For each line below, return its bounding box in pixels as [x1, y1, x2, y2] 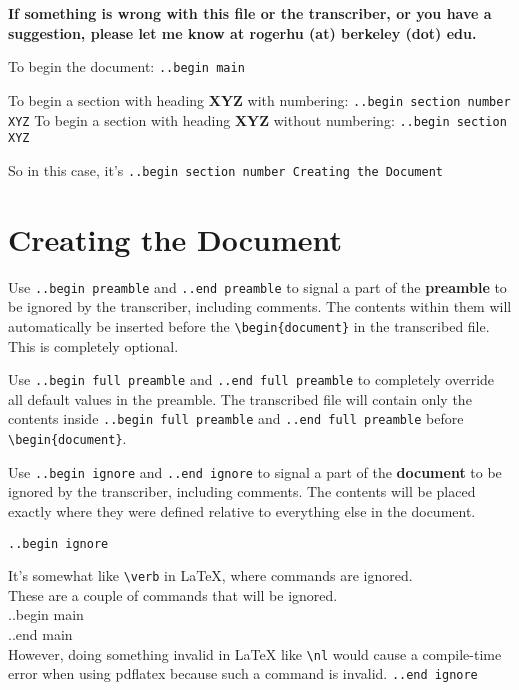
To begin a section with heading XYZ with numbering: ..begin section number [8, 89, 511, 110]
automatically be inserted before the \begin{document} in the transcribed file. [8, 315, 490, 336]
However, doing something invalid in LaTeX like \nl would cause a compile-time [8, 643, 502, 664]
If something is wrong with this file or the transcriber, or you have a [8, 3, 492, 23]
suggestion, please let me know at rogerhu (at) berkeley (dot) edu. [8, 22, 477, 43]
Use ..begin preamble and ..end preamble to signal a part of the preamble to [8, 276, 507, 297]
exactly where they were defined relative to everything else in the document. [8, 500, 476, 521]
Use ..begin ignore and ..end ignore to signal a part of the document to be [8, 461, 502, 482]
